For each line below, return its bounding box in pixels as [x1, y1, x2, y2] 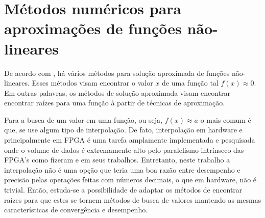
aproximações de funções [4, 18, 182, 39]
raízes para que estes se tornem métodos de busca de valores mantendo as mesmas [4, 194, 261, 205]
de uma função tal [162, 77, 219, 88]
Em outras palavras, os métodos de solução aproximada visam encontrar [4, 87, 231, 98]
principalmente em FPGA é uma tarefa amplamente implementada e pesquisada [4, 134, 255, 145]
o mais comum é [200, 114, 251, 125]
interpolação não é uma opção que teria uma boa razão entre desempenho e [4, 164, 240, 175]
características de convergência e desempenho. [4, 204, 148, 215]
